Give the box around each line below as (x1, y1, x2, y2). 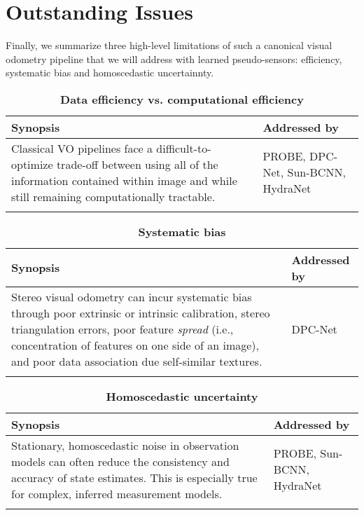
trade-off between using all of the (56, 156, 218, 172)
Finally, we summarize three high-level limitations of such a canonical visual (6, 38, 332, 53)
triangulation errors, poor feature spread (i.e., (11, 320, 234, 337)
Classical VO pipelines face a (11, 139, 153, 156)
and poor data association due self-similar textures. (11, 352, 262, 369)
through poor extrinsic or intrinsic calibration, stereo (11, 304, 270, 321)
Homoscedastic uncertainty (106, 387, 258, 404)
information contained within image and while (11, 172, 237, 188)
